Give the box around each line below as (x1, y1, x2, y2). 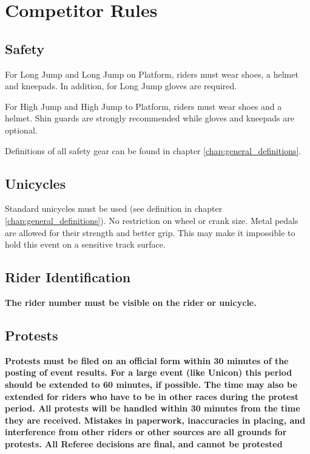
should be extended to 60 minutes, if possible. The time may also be (5, 378, 297, 390)
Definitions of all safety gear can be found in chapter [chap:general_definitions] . (5, 144, 302, 157)
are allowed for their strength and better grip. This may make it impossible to (5, 226, 295, 239)
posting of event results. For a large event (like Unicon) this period (5, 366, 292, 379)
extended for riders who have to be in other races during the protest (5, 390, 299, 402)
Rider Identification (5, 268, 131, 286)
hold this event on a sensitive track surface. (5, 238, 166, 251)
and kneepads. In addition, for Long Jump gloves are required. (5, 80, 237, 92)
